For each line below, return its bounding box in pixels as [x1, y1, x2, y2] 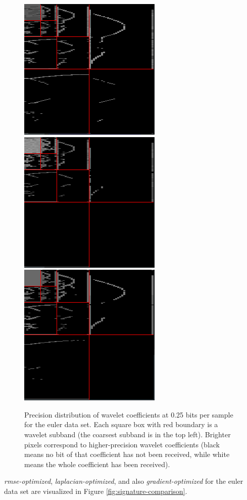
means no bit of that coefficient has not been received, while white [24, 449, 230, 460]
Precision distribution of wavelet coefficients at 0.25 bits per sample [24, 409, 233, 420]
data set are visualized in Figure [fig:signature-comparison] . [4, 485, 187, 496]
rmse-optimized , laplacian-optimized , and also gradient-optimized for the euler [4, 476, 243, 486]
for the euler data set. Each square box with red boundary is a [24, 419, 218, 430]
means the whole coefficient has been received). [24, 459, 170, 469]
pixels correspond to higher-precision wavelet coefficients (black [24, 439, 220, 449]
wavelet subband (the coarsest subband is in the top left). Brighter [24, 429, 231, 439]
